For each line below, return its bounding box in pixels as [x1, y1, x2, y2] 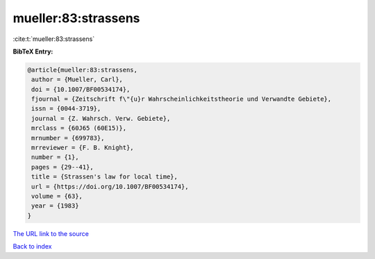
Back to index [12, 242, 52, 251]
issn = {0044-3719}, [31, 105, 101, 112]
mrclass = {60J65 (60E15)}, [31, 124, 127, 132]
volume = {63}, [31, 192, 83, 200]
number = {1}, [31, 153, 79, 161]
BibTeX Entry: [12, 47, 53, 56]
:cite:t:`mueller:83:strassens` [12, 35, 95, 43]
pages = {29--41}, [31, 163, 94, 171]
